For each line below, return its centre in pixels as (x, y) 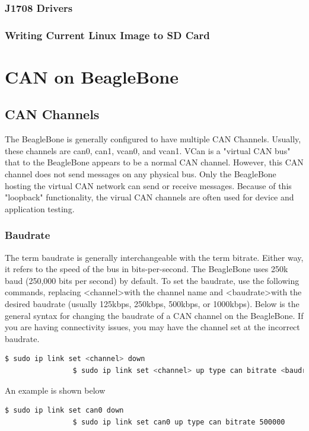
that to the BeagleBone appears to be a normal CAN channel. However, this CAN (154, 162)
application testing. (40, 208)
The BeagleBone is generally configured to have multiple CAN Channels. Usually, (153, 139)
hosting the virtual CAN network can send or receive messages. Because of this (148, 185)
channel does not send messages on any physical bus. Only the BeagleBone (141, 174)
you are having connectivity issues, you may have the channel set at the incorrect (152, 327)
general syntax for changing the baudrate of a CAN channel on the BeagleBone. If (154, 315)
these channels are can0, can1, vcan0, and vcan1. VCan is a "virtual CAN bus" (148, 150)
